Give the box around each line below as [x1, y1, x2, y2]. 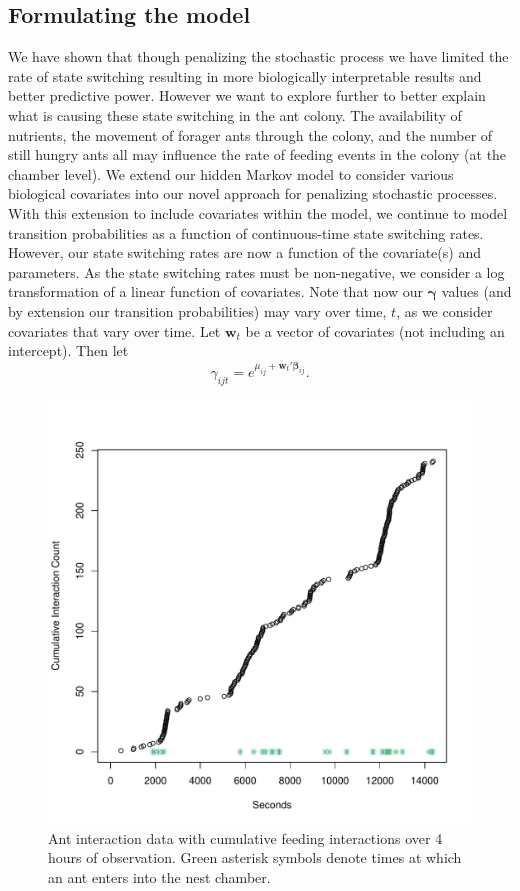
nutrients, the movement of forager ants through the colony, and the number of [8, 124, 493, 145]
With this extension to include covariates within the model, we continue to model [8, 202, 508, 223]
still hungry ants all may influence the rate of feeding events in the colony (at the [8, 144, 507, 165]
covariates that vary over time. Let [8, 320, 221, 341]
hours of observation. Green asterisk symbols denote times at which [48, 847, 462, 868]
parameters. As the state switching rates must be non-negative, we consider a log [8, 261, 505, 282]
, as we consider [396, 300, 493, 321]
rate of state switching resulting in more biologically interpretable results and [8, 65, 482, 86]
